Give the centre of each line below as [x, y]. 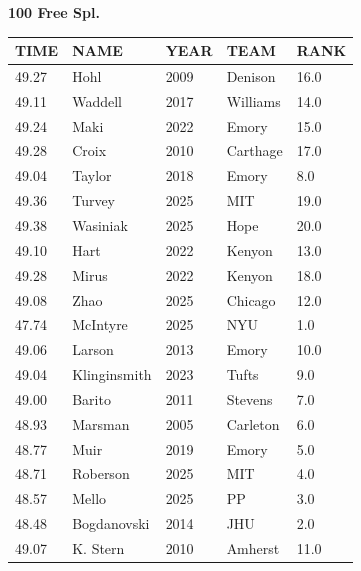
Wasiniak [100, 225]
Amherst [253, 547]
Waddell [97, 100]
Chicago [251, 299]
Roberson [101, 473]
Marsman [101, 423]
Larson [93, 349]
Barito [91, 398]
